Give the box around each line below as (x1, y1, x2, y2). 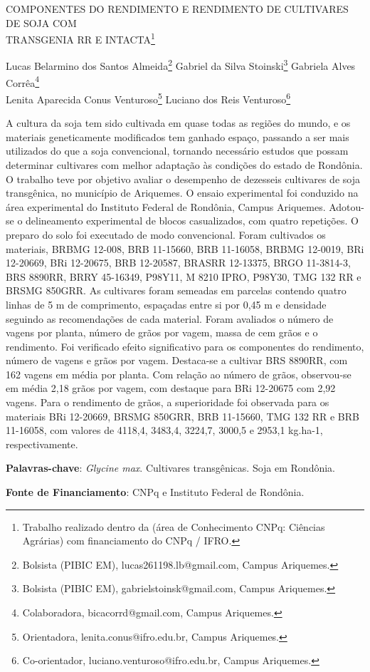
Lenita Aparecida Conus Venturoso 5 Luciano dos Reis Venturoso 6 (6, 89, 291, 106)
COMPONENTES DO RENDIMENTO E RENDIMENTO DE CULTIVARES (6, 1, 349, 16)
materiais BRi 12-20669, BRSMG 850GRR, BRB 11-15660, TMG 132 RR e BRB (6, 408, 359, 423)
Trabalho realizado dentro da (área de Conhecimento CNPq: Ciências (22, 519, 325, 534)
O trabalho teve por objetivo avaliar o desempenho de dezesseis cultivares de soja (6, 171, 360, 186)
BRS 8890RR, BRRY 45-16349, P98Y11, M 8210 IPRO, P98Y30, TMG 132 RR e (6, 269, 361, 284)
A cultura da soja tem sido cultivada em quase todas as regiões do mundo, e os (6, 115, 351, 130)
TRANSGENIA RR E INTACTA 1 (6, 30, 155, 46)
